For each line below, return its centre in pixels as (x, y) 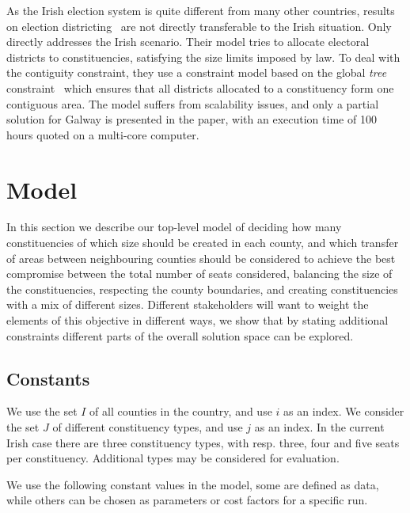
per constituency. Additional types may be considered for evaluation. (173, 458)
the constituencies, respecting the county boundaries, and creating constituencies (202, 289)
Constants (48, 378)
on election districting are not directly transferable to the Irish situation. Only (199, 26)
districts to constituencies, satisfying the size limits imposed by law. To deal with (203, 57)
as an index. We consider (344, 411)
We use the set (42, 411)
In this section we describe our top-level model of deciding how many (174, 227)
